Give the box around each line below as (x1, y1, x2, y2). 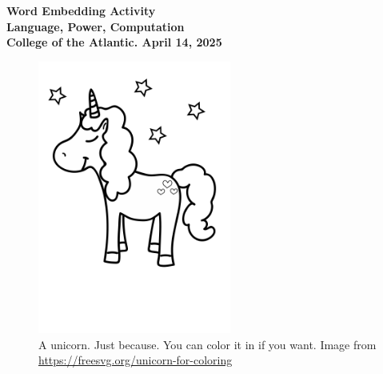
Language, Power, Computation (6, 18, 185, 34)
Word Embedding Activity (6, 2, 156, 18)
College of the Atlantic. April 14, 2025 (6, 34, 222, 50)
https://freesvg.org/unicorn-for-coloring (38, 352, 233, 368)
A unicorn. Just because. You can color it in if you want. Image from (38, 336, 377, 352)
